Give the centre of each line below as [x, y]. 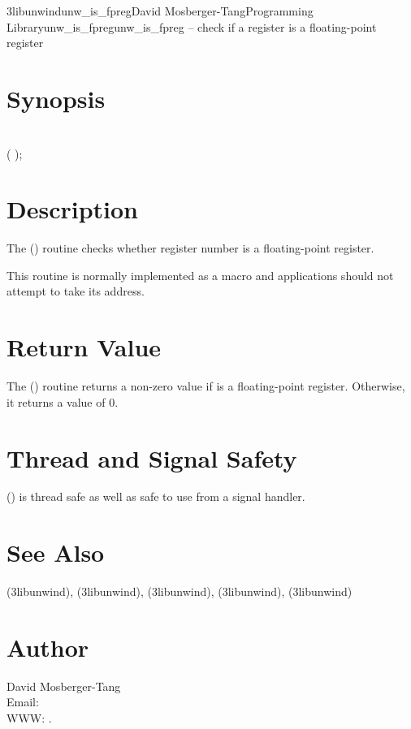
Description [73, 209]
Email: [23, 702]
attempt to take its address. [76, 291]
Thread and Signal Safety [152, 457]
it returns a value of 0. [63, 401]
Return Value [84, 347]
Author [48, 647]
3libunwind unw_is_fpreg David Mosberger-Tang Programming [160, 11]
